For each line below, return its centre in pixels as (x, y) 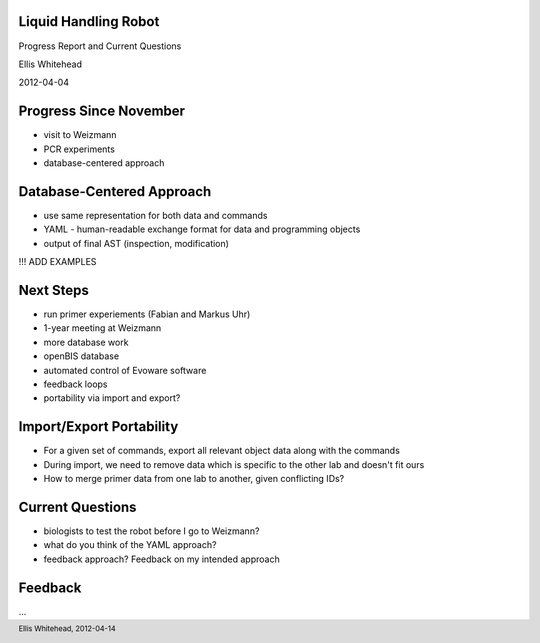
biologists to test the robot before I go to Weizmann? (151, 531)
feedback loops (75, 384)
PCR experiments (79, 149)
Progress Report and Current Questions (100, 46)
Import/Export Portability (98, 426)
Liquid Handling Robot (89, 21)
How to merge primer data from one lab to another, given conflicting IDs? (194, 478)
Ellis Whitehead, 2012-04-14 (67, 628)
